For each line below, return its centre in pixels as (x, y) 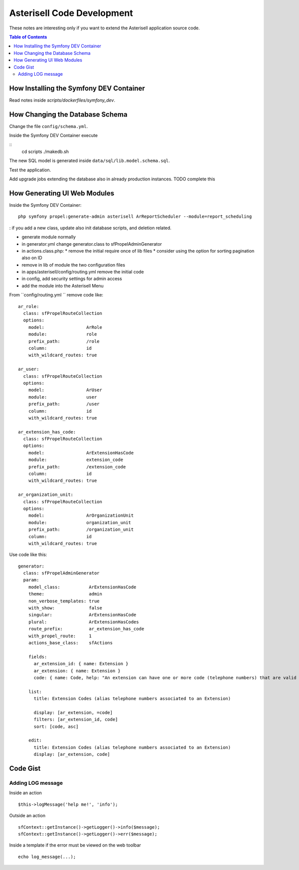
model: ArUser (65, 390)
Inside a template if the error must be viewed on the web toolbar (75, 845)
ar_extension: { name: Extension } (77, 671)
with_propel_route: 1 (60, 636)
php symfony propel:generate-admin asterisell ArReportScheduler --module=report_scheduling (135, 217)
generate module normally (49, 237)
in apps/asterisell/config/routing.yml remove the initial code (83, 272)
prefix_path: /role (64, 341)
